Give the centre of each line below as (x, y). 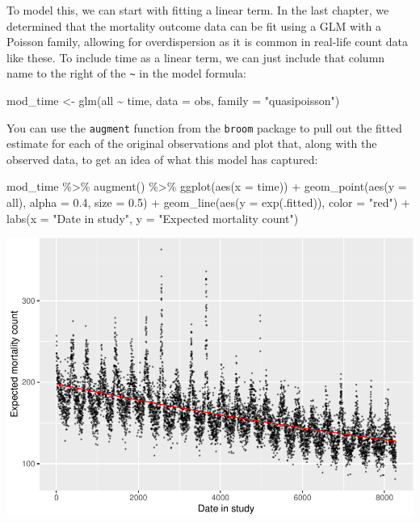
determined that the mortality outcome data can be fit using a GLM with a (194, 25)
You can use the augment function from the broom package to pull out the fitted (204, 127)
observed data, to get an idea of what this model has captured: (162, 159)
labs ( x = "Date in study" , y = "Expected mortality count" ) (153, 218)
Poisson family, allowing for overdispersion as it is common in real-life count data (208, 42)
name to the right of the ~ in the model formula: (126, 73)
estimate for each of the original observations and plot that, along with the (192, 143)
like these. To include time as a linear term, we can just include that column (196, 57)
